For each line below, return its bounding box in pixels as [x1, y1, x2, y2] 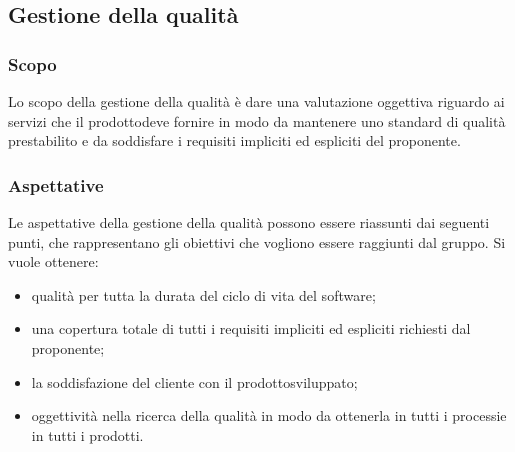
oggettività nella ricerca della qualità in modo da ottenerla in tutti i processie [31, 405, 507, 426]
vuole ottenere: [8, 251, 99, 272]
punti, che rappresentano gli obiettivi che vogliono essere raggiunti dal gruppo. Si [8, 231, 506, 252]
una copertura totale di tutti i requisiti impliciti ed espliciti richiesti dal [31, 318, 471, 339]
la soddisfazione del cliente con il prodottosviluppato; [31, 371, 358, 392]
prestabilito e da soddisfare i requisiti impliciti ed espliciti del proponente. [8, 130, 461, 151]
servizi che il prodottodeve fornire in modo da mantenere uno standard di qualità [8, 110, 506, 131]
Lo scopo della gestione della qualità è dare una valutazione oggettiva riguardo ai [8, 91, 505, 111]
